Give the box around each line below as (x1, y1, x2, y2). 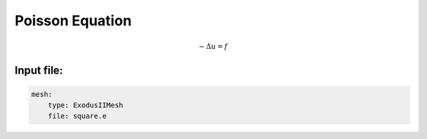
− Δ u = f (198, 42, 229, 51)
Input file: (14, 64, 63, 77)
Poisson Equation (14, 12, 132, 29)
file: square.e (47, 111, 107, 121)
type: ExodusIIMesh (47, 100, 124, 110)
